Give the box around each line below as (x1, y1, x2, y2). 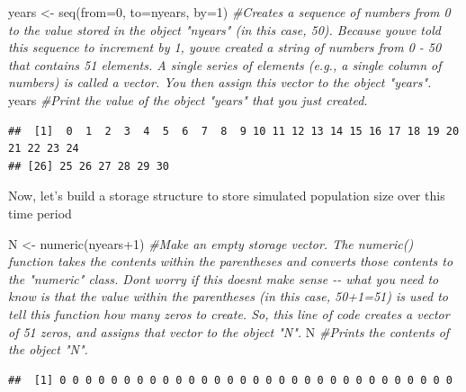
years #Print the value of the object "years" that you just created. (8, 90, 368, 109)
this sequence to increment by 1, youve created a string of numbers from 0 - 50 (8, 38, 442, 57)
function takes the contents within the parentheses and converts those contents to (8, 252, 453, 271)
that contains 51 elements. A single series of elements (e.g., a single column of (8, 55, 442, 74)
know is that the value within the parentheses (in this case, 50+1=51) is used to (8, 287, 448, 306)
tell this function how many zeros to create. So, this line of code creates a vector (8, 304, 450, 323)
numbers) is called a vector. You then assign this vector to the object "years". (8, 73, 432, 92)
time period (8, 203, 72, 222)
